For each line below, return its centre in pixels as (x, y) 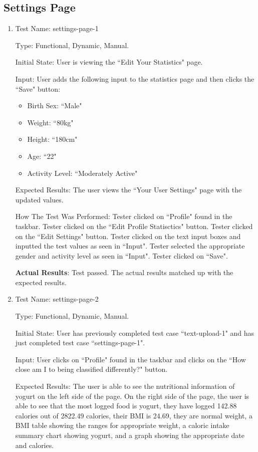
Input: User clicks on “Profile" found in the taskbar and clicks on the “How (131, 359)
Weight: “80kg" (50, 122)
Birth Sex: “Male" (55, 105)
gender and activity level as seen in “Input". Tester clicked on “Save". (121, 255)
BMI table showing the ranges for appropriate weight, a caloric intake (122, 425)
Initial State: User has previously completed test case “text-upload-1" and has (135, 332)
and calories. (35, 445)
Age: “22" (42, 156)
